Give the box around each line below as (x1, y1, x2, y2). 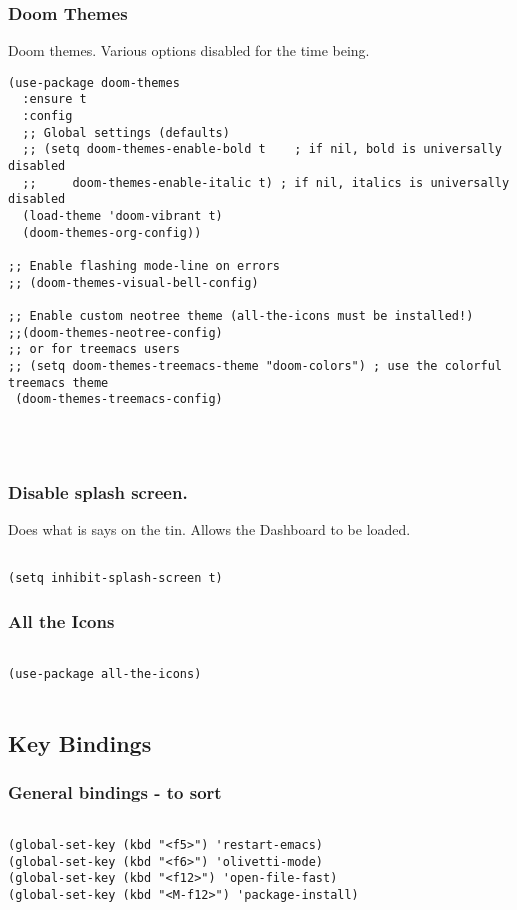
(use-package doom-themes (8, 75, 180, 90)
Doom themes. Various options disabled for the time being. (8, 40, 370, 61)
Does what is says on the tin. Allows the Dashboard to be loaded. (8, 519, 411, 540)
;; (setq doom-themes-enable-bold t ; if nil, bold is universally (22, 142, 502, 157)
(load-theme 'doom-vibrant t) (22, 209, 223, 224)
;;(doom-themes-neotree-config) (8, 325, 223, 340)
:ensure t (22, 92, 87, 107)
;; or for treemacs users (8, 342, 180, 357)
